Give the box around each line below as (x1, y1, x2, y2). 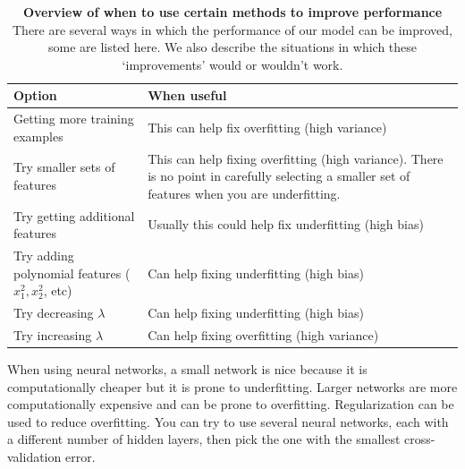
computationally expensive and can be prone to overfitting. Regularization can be (7, 395, 454, 414)
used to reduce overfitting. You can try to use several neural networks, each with (7, 412, 449, 431)
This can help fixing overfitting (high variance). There (148, 149, 444, 167)
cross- (404, 430, 435, 448)
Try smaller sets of (13, 158, 115, 176)
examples (13, 126, 63, 145)
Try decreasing (13, 303, 94, 322)
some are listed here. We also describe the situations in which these (47, 38, 418, 56)
